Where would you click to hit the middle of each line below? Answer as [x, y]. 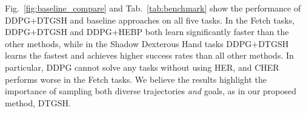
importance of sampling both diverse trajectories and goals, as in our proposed [151, 91]
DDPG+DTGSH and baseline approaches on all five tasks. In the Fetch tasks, [150, 20]
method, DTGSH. [38, 102]
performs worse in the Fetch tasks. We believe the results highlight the [136, 79]
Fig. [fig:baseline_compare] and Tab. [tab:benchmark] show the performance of [153, 8]
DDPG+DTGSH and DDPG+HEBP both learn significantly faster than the [147, 32]
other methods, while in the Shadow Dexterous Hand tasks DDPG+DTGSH [147, 43]
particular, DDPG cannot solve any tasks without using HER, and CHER [142, 67]
